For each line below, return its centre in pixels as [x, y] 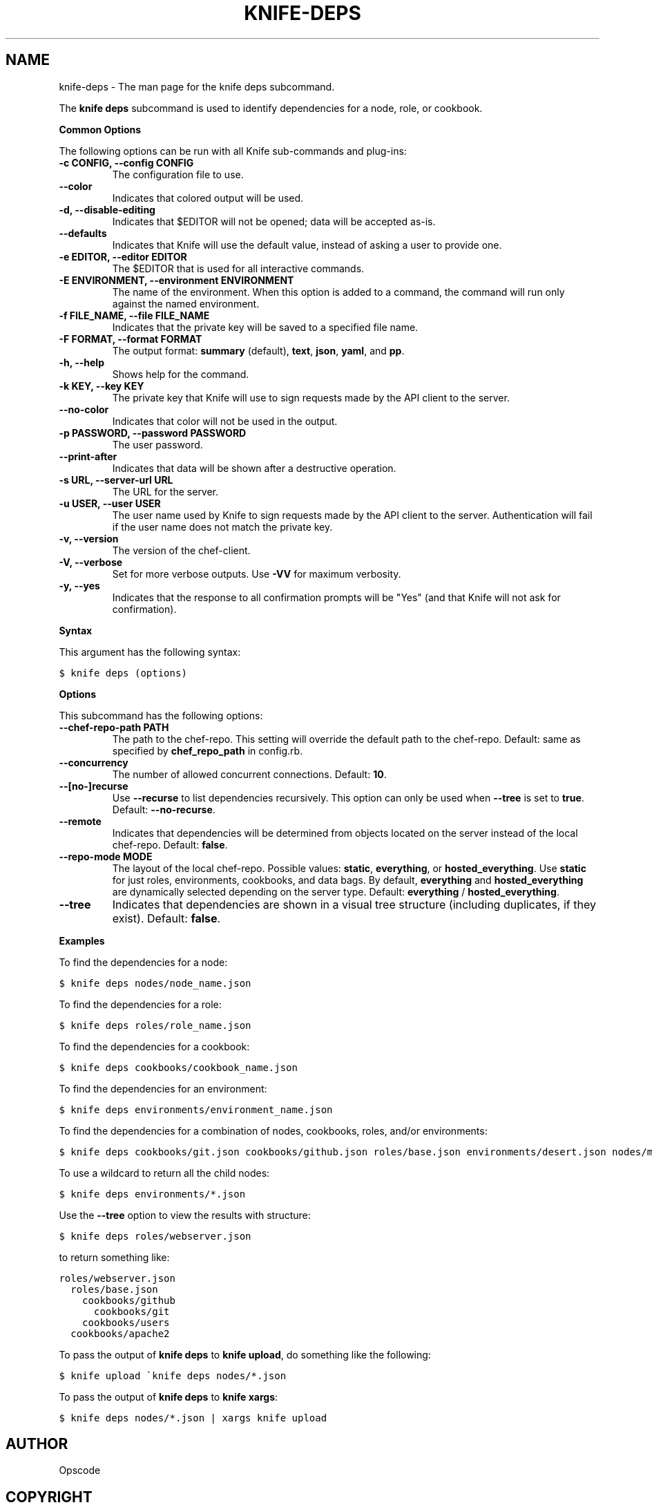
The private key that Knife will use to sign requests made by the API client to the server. [311, 397]
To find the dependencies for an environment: [163, 1088]
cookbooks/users [126, 1322]
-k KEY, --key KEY [102, 386]
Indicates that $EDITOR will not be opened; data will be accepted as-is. [274, 221]
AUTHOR [37, 1444]
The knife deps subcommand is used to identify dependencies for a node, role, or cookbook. [271, 108]
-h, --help [81, 362]
